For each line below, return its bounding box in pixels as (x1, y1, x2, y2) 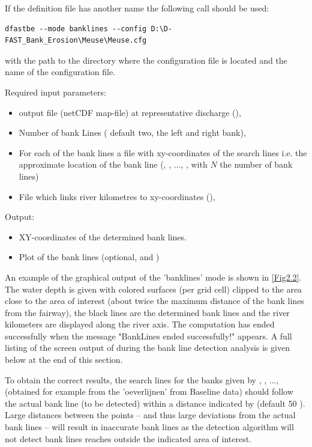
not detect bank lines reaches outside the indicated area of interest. (5, 432, 252, 445)
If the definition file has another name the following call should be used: (5, 2, 269, 14)
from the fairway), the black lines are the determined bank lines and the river (5, 306, 290, 318)
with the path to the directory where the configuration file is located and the (5, 53, 287, 66)
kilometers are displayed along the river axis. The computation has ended (5, 318, 275, 330)
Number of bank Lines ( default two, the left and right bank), (19, 126, 246, 139)
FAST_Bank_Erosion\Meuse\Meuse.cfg (5, 36, 147, 45)
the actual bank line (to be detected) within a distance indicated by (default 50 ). (5, 397, 305, 409)
